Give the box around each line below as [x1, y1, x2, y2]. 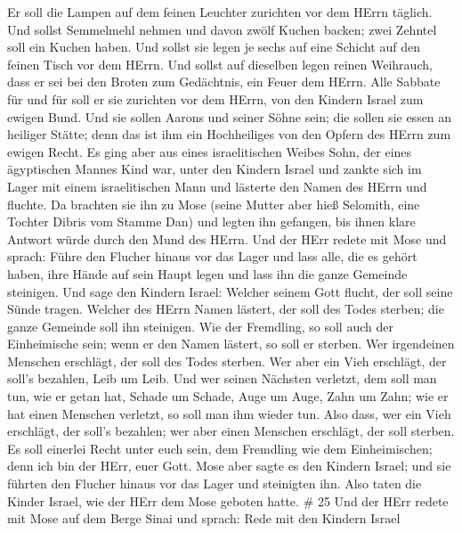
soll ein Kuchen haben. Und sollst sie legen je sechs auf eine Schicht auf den [7, 37, 420, 56]
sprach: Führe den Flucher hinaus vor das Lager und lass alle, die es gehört [7, 247, 417, 266]
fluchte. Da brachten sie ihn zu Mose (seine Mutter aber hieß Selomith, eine [7, 194, 420, 213]
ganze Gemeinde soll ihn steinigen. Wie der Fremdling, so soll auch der [7, 316, 393, 335]
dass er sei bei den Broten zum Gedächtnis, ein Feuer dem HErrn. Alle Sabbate [7, 72, 441, 91]
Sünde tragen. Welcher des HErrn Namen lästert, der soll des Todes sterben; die [7, 299, 444, 318]
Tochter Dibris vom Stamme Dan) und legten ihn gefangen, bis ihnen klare [7, 212, 416, 231]
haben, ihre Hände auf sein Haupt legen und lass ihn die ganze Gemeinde [7, 264, 408, 283]
